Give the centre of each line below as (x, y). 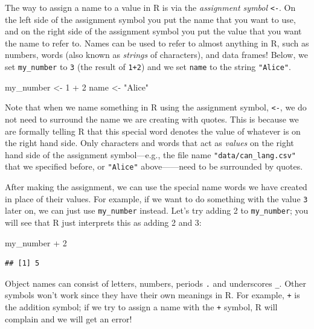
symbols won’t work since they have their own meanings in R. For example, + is (152, 295)
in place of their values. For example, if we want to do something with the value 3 (156, 198)
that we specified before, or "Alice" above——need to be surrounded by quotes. (154, 166)
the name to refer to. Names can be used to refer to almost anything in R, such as (157, 43)
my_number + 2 (36, 242)
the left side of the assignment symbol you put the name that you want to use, (150, 19)
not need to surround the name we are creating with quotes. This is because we (152, 119)
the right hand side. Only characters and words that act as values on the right (149, 143)
